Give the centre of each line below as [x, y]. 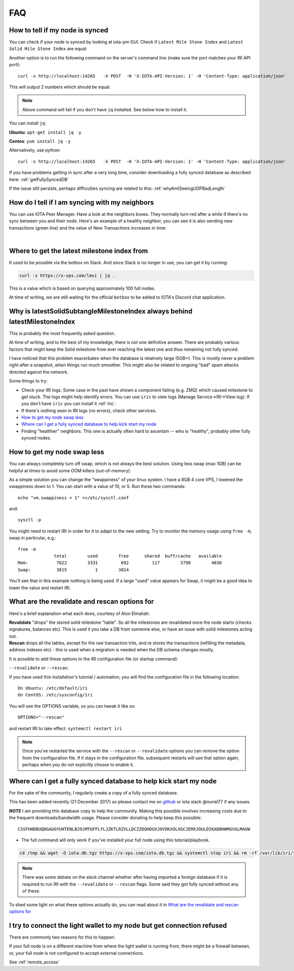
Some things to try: [28, 381]
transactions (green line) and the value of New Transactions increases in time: [88, 228]
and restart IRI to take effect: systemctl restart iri [66, 728]
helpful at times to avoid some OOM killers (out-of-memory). [70, 470]
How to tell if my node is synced [59, 30]
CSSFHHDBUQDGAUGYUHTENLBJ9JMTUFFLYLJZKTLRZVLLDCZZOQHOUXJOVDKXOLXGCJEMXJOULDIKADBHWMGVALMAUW [134, 829]
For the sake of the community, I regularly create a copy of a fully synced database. [94, 793]
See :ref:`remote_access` [34, 962]
